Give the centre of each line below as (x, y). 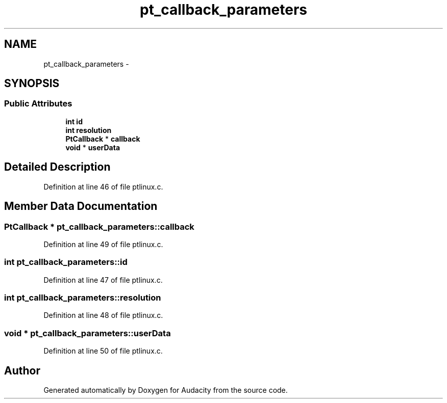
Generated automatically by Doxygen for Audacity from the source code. (166, 390)
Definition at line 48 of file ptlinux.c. (103, 315)
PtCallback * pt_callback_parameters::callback (99, 226)
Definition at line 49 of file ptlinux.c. (103, 244)
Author (22, 370)
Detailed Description (57, 167)
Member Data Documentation (81, 206)
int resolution (89, 130)
